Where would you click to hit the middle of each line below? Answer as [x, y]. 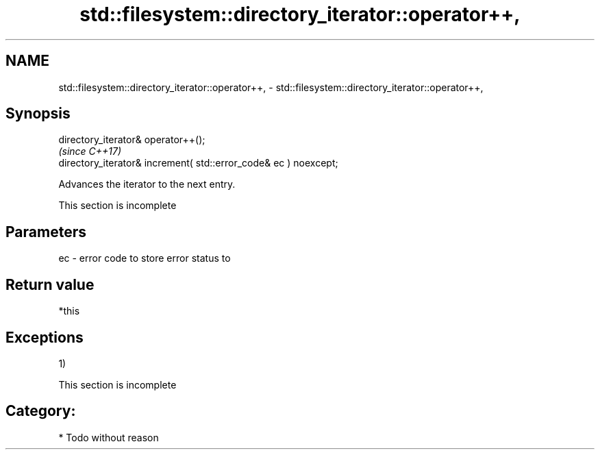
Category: [41, 411]
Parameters [46, 232]
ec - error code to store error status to [145, 258]
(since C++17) [90, 151]
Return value [50, 284]
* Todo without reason [109, 437]
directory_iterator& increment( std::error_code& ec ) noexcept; [198, 163]
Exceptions [45, 337]
